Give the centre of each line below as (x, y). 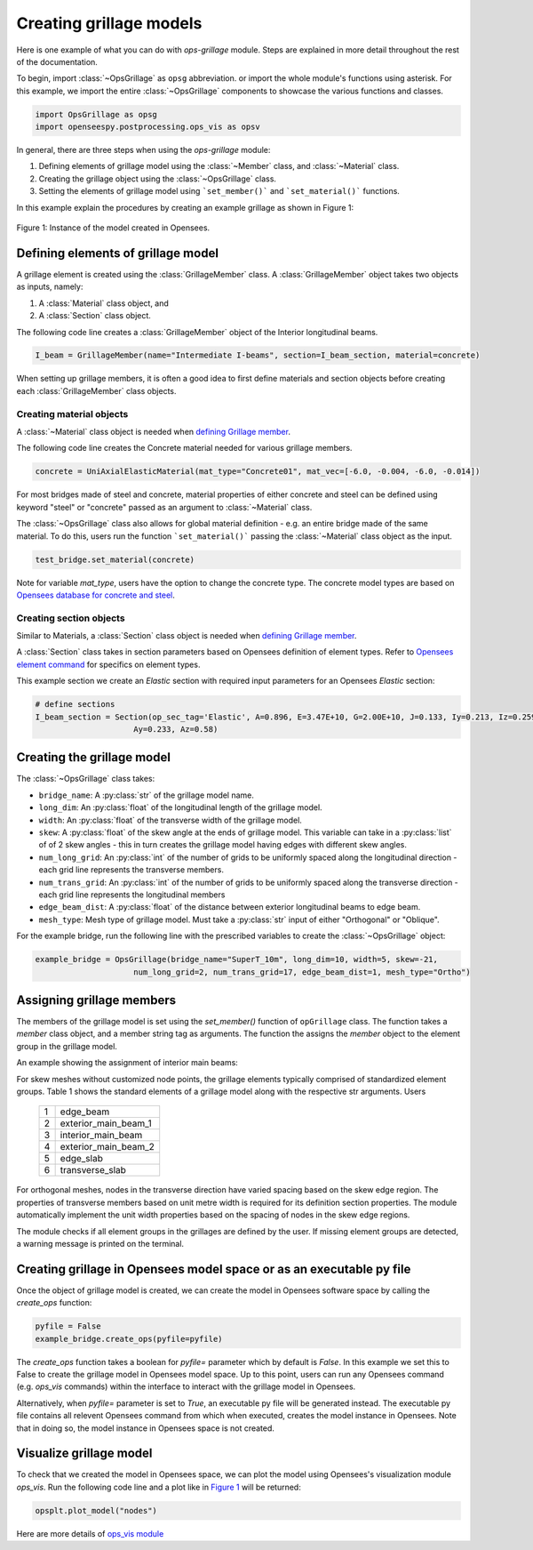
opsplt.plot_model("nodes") (96, 1510)
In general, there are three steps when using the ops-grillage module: (143, 150)
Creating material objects (72, 414)
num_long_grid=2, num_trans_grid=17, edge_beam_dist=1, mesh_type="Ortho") (302, 972)
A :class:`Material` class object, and (103, 303)
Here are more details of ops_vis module (90, 1533)
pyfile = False (68, 1326)
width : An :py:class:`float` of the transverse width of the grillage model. (170, 820)
